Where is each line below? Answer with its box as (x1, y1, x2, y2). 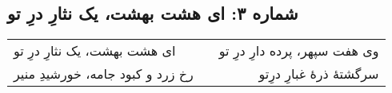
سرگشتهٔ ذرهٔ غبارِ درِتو (258, 64, 379, 83)
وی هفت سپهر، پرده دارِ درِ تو (218, 41, 379, 60)
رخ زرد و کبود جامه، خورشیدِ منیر (14, 64, 194, 83)
